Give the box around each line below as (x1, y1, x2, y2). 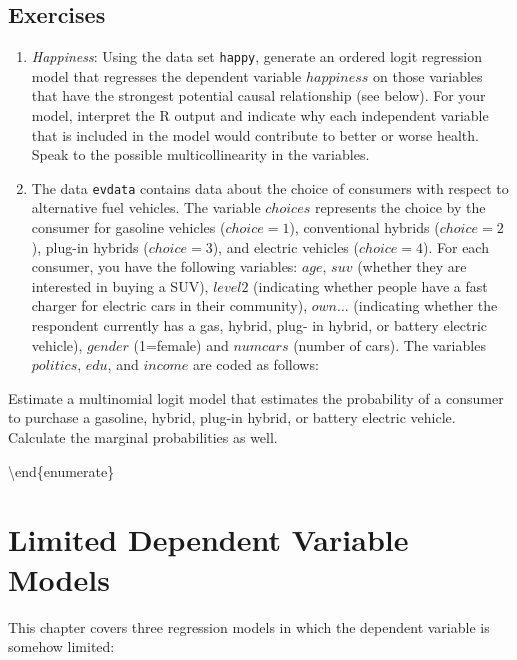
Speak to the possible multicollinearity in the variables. (31, 144, 370, 165)
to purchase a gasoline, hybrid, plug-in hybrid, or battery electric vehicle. (8, 407, 456, 428)
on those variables (373, 65, 483, 86)
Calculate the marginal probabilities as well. (8, 427, 278, 448)
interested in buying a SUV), (31, 275, 209, 296)
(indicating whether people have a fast (253, 275, 488, 296)
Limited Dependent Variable (8, 519, 409, 560)
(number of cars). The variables (293, 334, 486, 355)
